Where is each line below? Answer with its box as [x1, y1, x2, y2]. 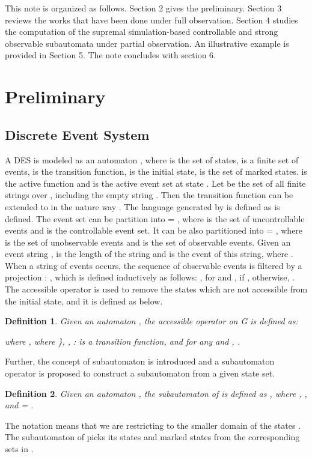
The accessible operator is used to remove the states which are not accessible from [5, 283, 308, 295]
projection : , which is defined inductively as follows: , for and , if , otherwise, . [5, 271, 295, 283]
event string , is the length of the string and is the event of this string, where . [5, 247, 293, 260]
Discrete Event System [5, 125, 150, 144]
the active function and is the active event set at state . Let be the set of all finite [5, 177, 306, 189]
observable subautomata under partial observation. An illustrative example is [5, 37, 289, 49]
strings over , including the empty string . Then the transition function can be [5, 189, 293, 201]
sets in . [5, 443, 34, 455]
